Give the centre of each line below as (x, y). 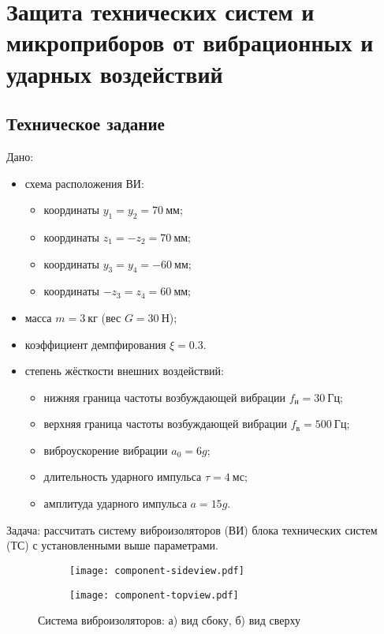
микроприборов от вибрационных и (190, 42)
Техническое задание (86, 124)
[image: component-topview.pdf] (154, 595)
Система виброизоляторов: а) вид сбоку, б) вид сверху (169, 620)
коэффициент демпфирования (95, 344)
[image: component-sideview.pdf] (157, 570)
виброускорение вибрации (106, 450)
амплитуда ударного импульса (115, 503)
